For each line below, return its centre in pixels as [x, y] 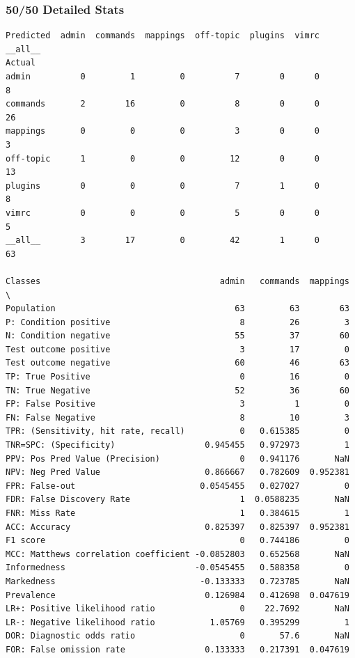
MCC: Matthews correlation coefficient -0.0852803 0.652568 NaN [177, 554]
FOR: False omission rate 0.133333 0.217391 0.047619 [177, 649]
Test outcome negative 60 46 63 [177, 363]
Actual [21, 63]
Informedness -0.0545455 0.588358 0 [177, 568]
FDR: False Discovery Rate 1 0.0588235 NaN [177, 500]
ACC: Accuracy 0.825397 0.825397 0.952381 [177, 527]
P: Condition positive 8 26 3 [177, 322]
